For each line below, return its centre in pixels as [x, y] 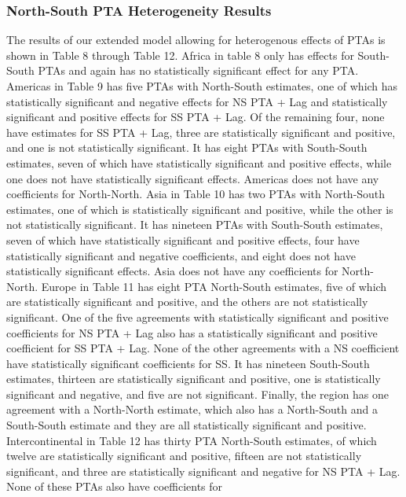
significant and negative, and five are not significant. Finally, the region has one [198, 394]
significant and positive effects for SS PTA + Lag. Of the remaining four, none [196, 117]
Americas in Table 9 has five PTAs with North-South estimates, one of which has [202, 86]
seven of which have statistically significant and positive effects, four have [183, 239]
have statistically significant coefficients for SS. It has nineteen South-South [188, 363]
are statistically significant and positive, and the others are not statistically [187, 302]
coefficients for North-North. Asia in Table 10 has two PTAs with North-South [196, 194]
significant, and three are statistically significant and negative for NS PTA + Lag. [203, 471]
